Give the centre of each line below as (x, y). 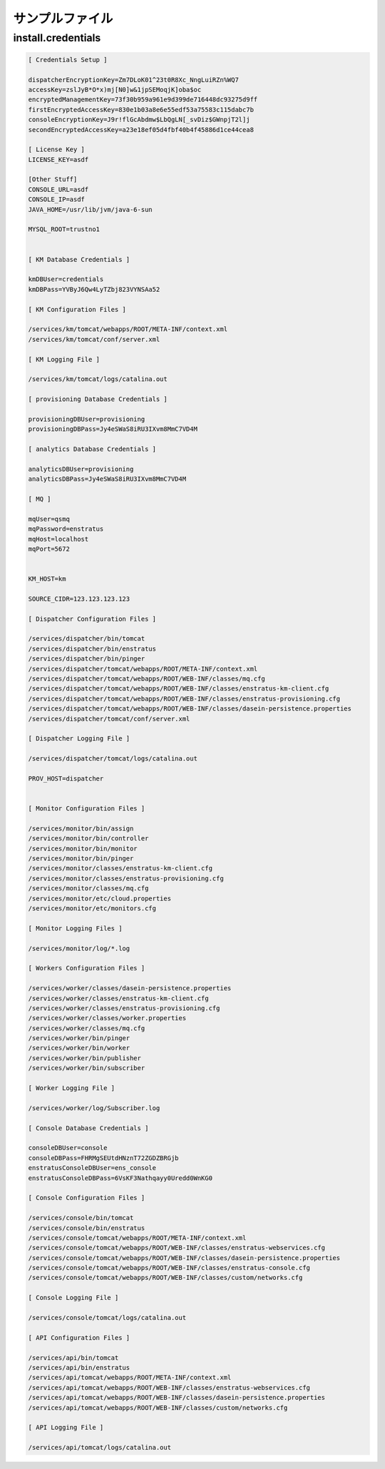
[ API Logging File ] (66, 1428)
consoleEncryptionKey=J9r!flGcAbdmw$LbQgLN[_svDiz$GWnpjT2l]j (139, 120)
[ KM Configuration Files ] (77, 309)
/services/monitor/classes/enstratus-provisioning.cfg (126, 878)
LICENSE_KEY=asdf (58, 159)
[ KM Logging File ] (64, 359)
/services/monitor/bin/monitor (83, 848)
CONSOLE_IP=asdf (57, 199)
